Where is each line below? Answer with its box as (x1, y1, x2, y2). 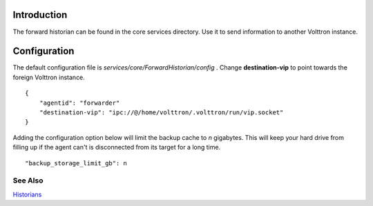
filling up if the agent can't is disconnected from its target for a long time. (12, 143, 221, 152)
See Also (12, 176, 44, 185)
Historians (12, 190, 42, 198)
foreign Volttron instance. (12, 73, 86, 81)
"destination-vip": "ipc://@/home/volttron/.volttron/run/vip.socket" (39, 108, 284, 116)
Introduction (12, 9, 68, 21)
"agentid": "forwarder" (39, 99, 120, 107)
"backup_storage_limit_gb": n (25, 159, 128, 167)
